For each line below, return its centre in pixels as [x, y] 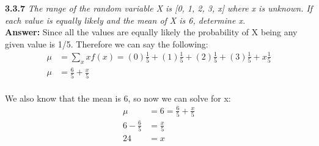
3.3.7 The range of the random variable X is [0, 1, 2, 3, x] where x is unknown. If [159, 8]
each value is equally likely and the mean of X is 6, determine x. [125, 20]
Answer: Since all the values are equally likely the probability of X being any [151, 32]
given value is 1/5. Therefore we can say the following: [107, 43]
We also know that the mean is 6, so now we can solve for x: [118, 98]
